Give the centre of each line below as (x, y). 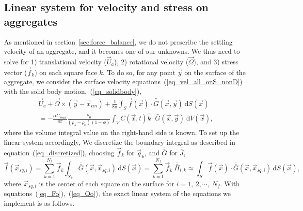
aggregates (31, 21)
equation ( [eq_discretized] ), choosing (59, 152)
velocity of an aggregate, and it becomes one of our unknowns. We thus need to (122, 51)
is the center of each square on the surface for (107, 184)
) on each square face (66, 72)
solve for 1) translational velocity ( (55, 61)
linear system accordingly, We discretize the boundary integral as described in (120, 142)
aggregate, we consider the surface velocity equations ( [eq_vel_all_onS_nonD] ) (123, 82)
